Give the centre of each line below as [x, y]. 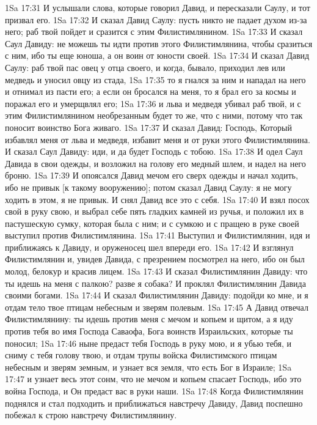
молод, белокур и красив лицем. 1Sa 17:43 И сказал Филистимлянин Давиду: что [156, 271]
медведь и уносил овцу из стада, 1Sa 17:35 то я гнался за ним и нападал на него [155, 79]
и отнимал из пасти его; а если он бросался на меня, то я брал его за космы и [151, 91]
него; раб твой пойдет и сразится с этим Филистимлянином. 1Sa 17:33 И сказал [154, 31]
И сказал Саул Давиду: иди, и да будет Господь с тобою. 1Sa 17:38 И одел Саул [154, 151]
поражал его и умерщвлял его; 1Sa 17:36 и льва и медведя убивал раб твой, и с [153, 103]
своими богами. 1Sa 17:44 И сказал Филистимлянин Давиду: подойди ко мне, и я [157, 295]
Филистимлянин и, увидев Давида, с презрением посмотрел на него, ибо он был [155, 259]
